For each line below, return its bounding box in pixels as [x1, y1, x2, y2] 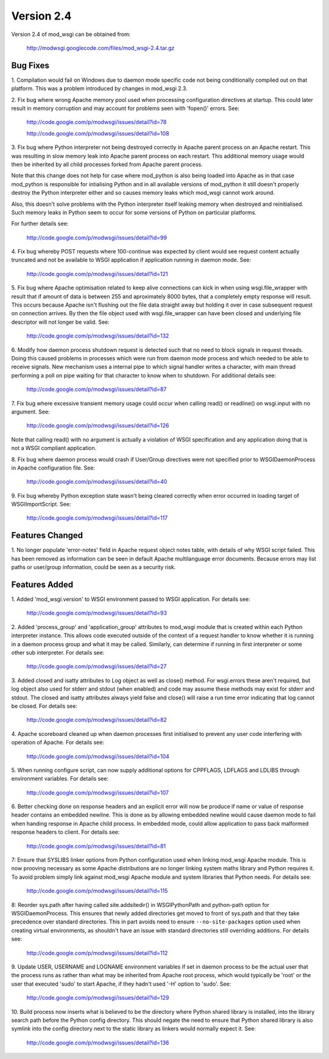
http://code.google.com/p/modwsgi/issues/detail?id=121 [26, 270, 168, 277]
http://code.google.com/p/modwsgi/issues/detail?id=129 [26, 994, 169, 1002]
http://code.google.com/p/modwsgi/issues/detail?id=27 [26, 663, 167, 670]
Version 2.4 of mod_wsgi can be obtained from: [11, 31, 131, 38]
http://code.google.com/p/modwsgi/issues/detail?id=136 [26, 1039, 169, 1046]
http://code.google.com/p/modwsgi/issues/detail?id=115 [26, 887, 168, 895]
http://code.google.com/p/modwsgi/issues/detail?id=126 [26, 422, 169, 429]
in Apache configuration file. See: [11, 464, 96, 471]
